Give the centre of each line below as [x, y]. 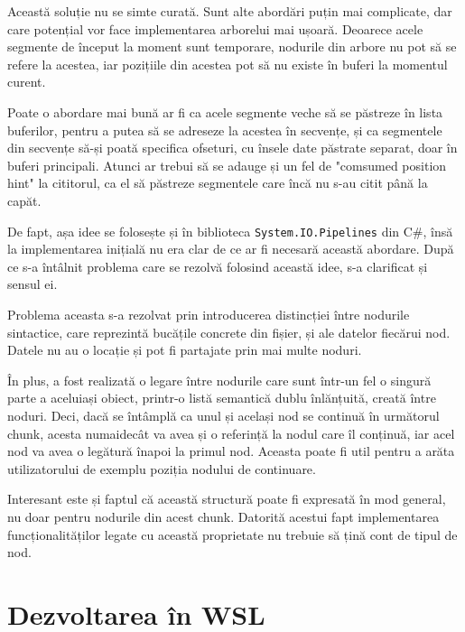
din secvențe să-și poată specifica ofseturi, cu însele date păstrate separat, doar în [232, 148]
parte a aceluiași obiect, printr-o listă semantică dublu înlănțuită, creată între [222, 398]
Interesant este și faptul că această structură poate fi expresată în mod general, [227, 499]
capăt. [24, 200]
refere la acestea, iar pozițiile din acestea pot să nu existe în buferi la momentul [228, 64]
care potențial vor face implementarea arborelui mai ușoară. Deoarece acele [215, 28]
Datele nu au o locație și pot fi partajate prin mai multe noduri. [185, 350]
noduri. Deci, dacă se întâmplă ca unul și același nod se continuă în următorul [223, 415]
